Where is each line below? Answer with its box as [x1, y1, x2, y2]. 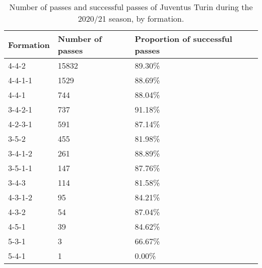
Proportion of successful [135, 33, 232, 44]
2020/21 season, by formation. [78, 13, 184, 24]
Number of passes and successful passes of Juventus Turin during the [9, 1, 253, 13]
